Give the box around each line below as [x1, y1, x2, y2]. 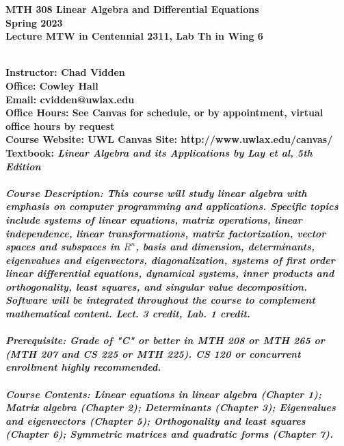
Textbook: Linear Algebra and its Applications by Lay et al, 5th [5, 145, 313, 159]
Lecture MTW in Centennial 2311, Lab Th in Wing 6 [5, 29, 263, 43]
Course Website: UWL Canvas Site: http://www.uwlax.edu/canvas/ [5, 132, 333, 146]
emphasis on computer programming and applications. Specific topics [5, 199, 339, 213]
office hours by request [5, 118, 115, 133]
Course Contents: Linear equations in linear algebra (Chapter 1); [5, 386, 321, 401]
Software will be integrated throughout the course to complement [5, 293, 315, 307]
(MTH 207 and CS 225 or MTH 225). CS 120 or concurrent [5, 346, 301, 360]
